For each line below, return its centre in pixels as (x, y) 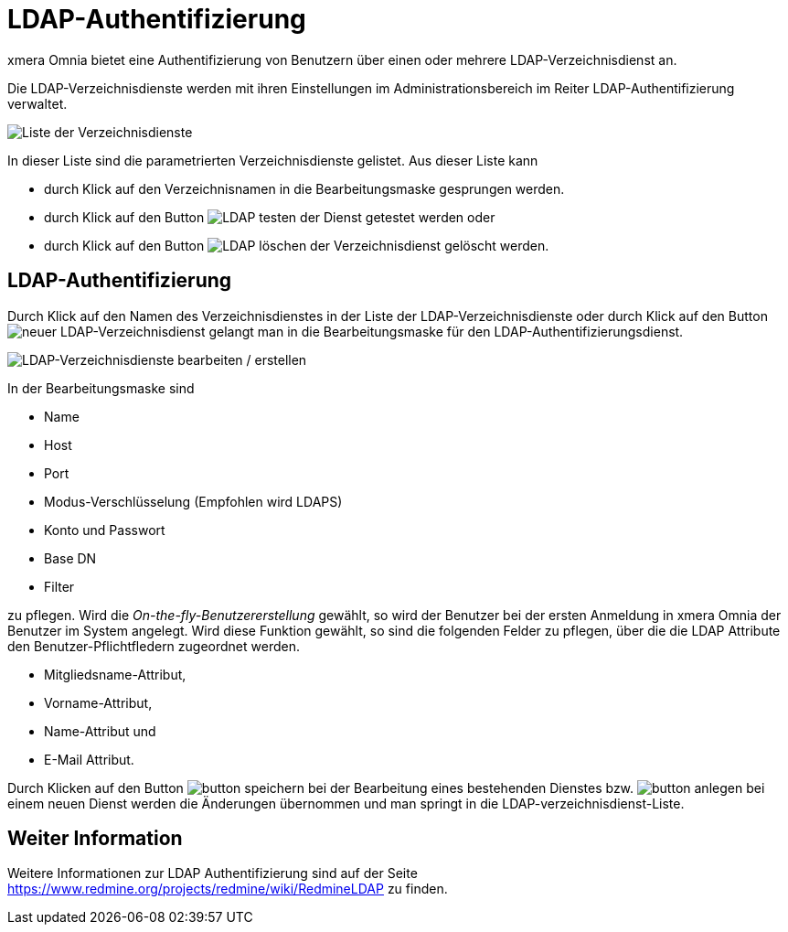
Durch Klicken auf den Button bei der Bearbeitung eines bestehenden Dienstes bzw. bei (386, 787)
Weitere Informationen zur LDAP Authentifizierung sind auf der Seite (213, 873)
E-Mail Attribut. (89, 759)
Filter (59, 586)
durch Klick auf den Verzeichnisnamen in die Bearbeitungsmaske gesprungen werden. (304, 188)
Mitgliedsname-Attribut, (115, 674)
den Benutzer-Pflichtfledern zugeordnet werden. (154, 646)
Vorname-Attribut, (98, 702)
